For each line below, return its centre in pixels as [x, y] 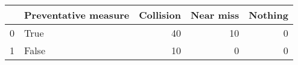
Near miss [215, 15]
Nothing [268, 15]
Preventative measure [77, 15]
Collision [160, 15]
